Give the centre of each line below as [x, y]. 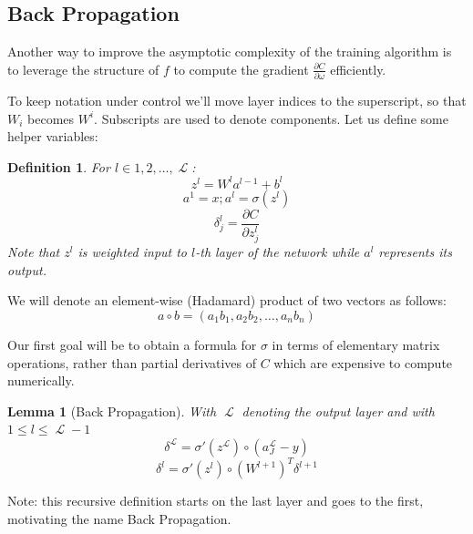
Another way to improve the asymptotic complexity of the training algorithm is [230, 51]
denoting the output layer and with [338, 411]
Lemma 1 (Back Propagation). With [112, 411]
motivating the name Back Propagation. [119, 518]
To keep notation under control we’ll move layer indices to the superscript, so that [237, 101]
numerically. [41, 380]
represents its [415, 252]
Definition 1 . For [59, 166]
